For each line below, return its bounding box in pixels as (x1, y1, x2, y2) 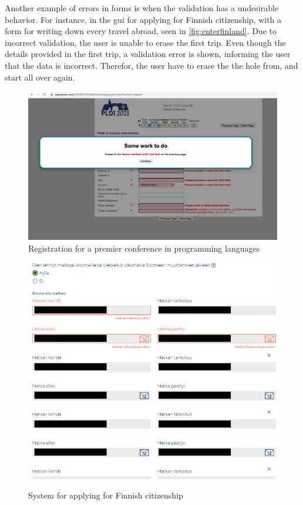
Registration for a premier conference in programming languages (28, 242, 260, 254)
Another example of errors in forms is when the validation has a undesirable (5, 2, 279, 14)
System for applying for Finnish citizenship (28, 489, 183, 501)
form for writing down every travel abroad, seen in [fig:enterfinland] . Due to (5, 25, 277, 37)
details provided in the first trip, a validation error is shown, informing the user (5, 48, 291, 60)
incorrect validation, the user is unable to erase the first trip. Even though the (5, 36, 286, 48)
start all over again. (5, 71, 75, 83)
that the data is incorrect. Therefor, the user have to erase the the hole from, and (5, 59, 298, 71)
